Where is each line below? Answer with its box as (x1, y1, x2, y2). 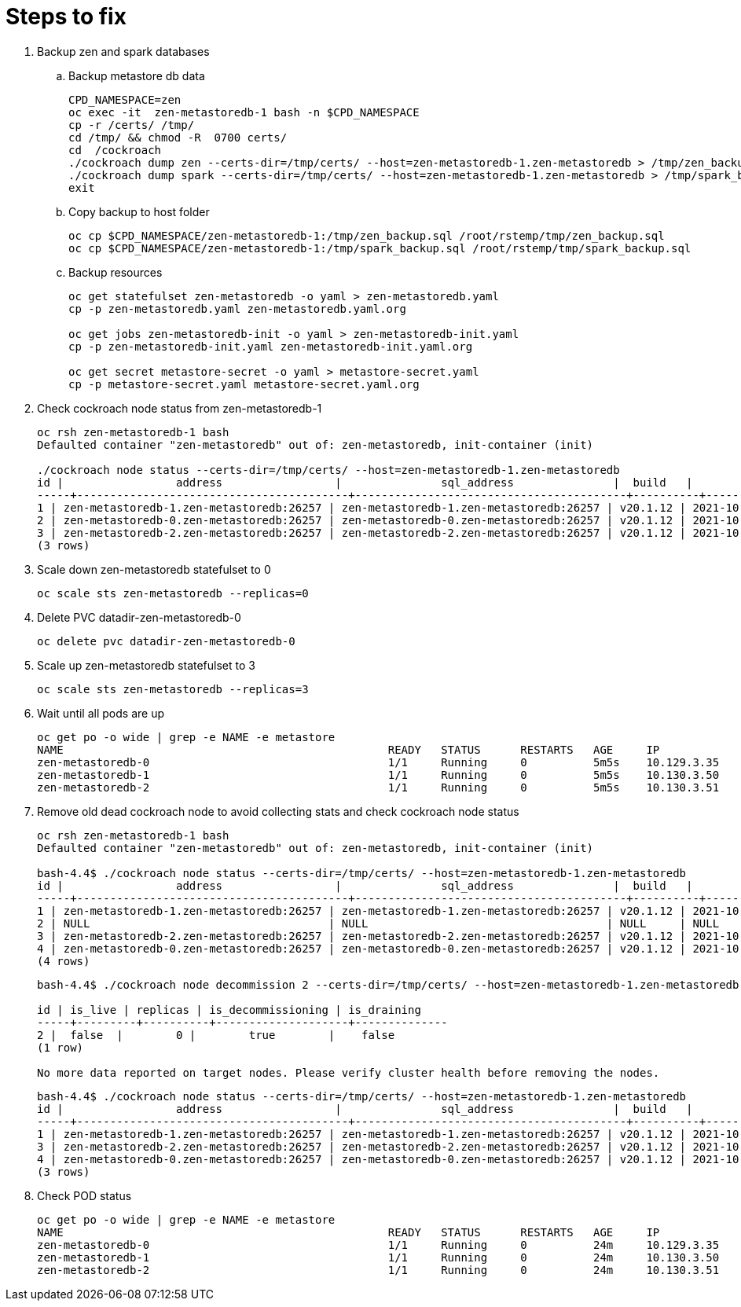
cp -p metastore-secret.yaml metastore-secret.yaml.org (68, 377, 420, 391)
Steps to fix (6, 3, 127, 30)
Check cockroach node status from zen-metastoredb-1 (37, 401, 322, 415)
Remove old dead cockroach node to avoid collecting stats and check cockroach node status (37, 804, 519, 818)
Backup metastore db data (68, 68, 205, 83)
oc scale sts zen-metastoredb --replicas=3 (37, 682, 309, 696)
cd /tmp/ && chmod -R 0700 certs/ (68, 130, 288, 144)
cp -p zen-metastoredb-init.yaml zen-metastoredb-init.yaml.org (68, 340, 473, 353)
